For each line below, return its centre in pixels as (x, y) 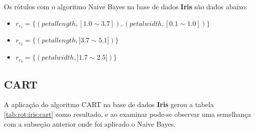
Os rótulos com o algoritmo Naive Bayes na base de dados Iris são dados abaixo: (126, 6)
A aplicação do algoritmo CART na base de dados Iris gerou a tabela (109, 104)
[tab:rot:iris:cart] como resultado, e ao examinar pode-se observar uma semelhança (127, 114)
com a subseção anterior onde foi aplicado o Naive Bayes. (90, 123)
